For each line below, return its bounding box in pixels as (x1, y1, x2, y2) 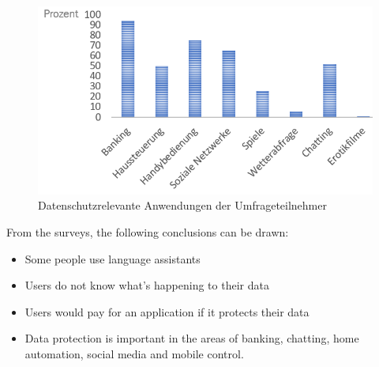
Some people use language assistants (24, 250, 201, 267)
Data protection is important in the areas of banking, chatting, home (24, 330, 359, 346)
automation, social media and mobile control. (24, 345, 244, 361)
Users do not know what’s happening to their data (24, 277, 269, 293)
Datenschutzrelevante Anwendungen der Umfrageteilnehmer (38, 197, 327, 214)
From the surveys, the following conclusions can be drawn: (6, 223, 289, 240)
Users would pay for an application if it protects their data (24, 303, 310, 320)
